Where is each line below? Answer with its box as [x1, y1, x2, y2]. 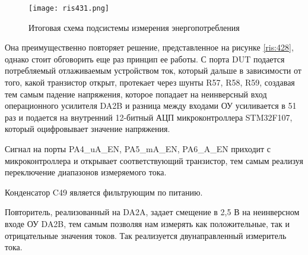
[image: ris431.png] [28, 4, 110, 12]
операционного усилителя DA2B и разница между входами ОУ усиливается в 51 [5, 99, 297, 112]
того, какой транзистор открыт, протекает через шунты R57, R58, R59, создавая [5, 76, 295, 89]
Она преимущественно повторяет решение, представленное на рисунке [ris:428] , [5, 41, 294, 53]
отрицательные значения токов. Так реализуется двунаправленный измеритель [5, 229, 287, 241]
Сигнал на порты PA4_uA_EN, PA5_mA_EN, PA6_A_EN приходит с [5, 143, 271, 155]
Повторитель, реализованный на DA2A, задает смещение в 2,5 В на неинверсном [5, 206, 300, 218]
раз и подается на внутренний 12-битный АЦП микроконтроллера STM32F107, [5, 111, 293, 123]
